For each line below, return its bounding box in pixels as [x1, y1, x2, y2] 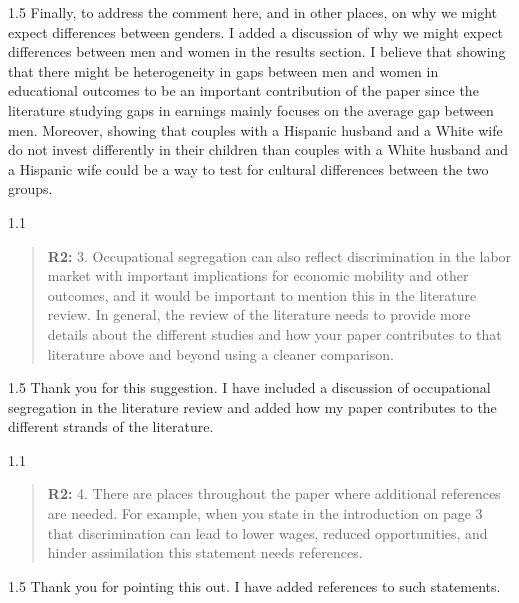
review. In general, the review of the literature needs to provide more [47, 304, 471, 325]
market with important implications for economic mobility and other [47, 265, 469, 286]
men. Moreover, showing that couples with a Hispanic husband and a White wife [8, 119, 503, 140]
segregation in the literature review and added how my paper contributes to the [8, 396, 497, 417]
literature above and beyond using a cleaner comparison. [47, 343, 394, 364]
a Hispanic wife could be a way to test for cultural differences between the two [8, 158, 489, 179]
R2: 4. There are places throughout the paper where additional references [47, 483, 501, 504]
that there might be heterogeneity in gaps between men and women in [8, 60, 439, 81]
